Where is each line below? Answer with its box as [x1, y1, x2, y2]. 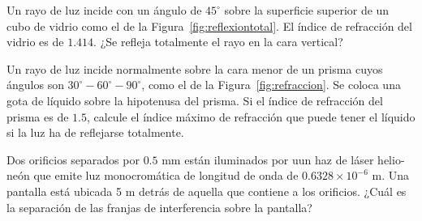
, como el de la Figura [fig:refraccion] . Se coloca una [141, 76, 401, 93]
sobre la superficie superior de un [224, 2, 390, 18]
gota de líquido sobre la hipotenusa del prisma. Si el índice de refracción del [6, 91, 383, 108]
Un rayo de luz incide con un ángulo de [6, 2, 202, 18]
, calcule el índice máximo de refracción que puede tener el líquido [86, 108, 416, 125]
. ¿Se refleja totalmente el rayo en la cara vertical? [93, 33, 343, 50]
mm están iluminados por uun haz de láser [161, 151, 374, 168]
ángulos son [6, 76, 64, 93]
